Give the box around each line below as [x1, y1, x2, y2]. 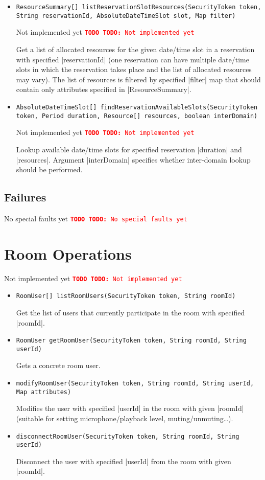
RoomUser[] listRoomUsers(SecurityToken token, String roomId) [16, 292, 236, 300]
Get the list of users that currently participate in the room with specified [16, 307, 245, 317]
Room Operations [4, 243, 132, 264]
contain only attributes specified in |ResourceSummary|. [16, 84, 191, 95]
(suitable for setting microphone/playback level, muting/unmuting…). [16, 413, 233, 423]
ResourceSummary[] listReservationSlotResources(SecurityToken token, [16, 4, 261, 11]
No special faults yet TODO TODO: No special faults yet [4, 213, 187, 223]
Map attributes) [16, 388, 71, 396]
